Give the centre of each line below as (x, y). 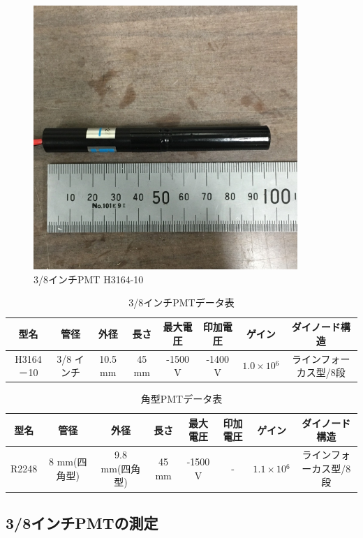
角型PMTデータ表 (181, 399)
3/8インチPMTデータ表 (181, 302)
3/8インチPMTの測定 (82, 522)
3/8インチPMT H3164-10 (89, 279)
